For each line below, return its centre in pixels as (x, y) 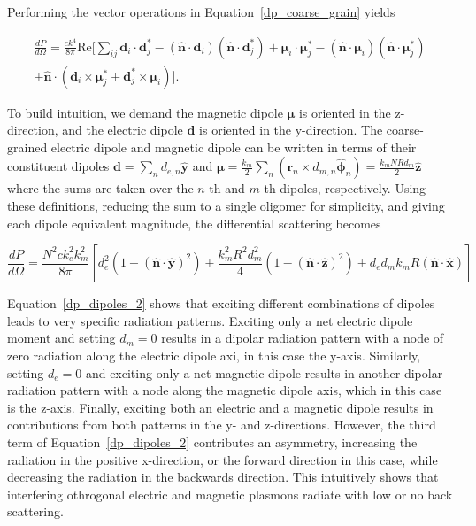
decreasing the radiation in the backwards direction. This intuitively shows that (223, 477)
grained (27, 147)
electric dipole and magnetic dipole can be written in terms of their (234, 147)
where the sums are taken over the (100, 188)
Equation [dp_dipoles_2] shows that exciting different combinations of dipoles (221, 303)
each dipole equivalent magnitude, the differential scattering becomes (194, 223)
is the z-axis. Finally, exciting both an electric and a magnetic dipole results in (220, 407)
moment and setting (61, 338)
